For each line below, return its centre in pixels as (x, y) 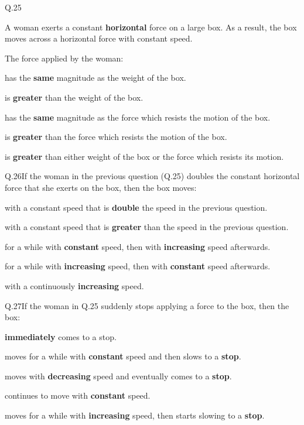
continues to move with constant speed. (78, 395)
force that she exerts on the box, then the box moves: (101, 187)
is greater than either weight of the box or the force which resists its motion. (144, 156)
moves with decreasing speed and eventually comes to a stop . (118, 376)
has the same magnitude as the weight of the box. (95, 78)
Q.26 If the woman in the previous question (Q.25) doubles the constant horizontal (152, 176)
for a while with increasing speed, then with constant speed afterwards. (138, 266)
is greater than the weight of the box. (74, 97)
